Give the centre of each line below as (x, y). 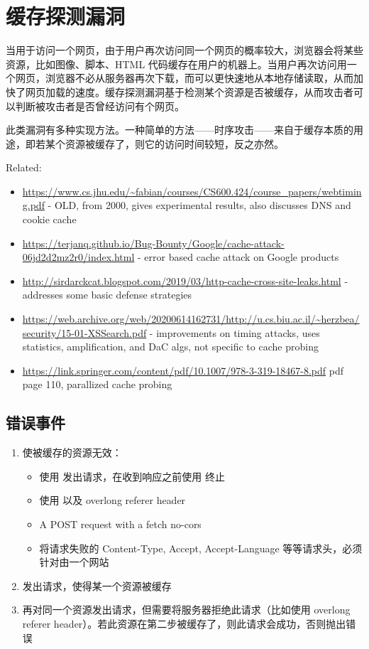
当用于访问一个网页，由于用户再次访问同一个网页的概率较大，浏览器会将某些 (184, 50)
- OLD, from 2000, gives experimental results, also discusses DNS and (199, 205)
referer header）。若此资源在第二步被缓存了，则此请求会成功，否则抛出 (184, 623)
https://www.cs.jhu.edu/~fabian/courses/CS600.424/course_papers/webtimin (192, 191)
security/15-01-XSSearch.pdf (84, 332)
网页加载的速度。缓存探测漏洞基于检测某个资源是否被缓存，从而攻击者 (189, 91)
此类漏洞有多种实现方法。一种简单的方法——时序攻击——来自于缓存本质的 (180, 130)
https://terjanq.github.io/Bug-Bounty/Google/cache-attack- (153, 243)
